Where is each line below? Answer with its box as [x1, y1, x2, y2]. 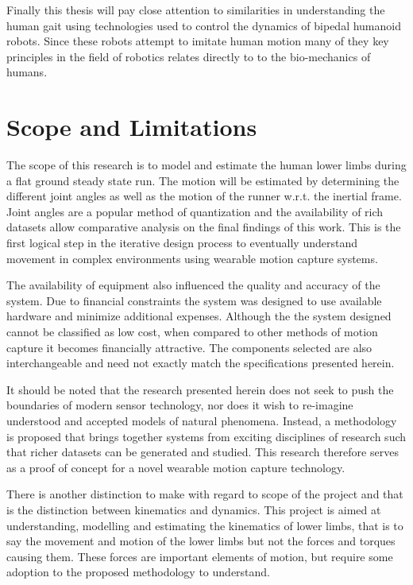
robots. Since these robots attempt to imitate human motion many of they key [6, 33, 389, 49]
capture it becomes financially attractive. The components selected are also [6, 339, 372, 355]
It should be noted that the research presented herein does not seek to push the [6, 381, 394, 397]
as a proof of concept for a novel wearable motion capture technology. [6, 459, 345, 475]
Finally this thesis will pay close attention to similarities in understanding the [6, 2, 385, 17]
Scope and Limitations [6, 110, 257, 143]
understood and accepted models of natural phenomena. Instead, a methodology [6, 413, 397, 428]
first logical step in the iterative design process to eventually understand [6, 234, 358, 251]
